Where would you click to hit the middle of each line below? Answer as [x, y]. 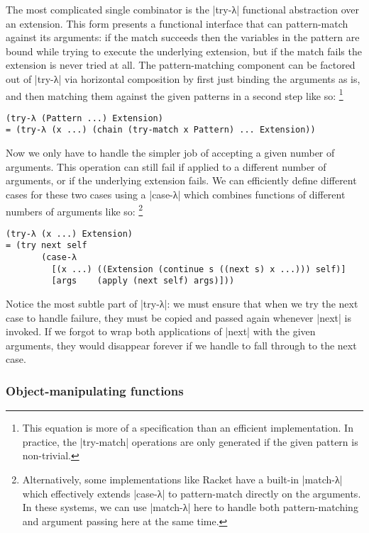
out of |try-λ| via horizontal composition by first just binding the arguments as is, [183, 78]
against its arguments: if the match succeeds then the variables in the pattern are [183, 37]
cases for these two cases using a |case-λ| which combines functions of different [176, 194]
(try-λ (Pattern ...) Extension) [84, 118]
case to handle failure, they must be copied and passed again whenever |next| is [178, 317]
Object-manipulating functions [95, 390]
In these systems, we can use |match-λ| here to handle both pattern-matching [190, 507]
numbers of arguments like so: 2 [75, 210]
